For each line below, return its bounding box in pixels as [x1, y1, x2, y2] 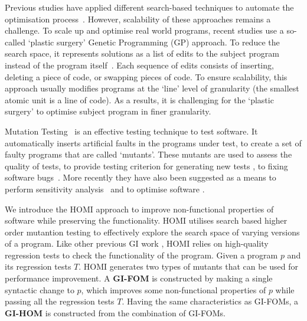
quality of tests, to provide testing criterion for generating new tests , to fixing [5, 159, 288, 172]
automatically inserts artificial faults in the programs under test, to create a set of [5, 136, 302, 149]
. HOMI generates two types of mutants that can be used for [79, 260, 299, 273]
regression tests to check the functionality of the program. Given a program [5, 248, 278, 261]
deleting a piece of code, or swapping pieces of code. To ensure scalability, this [5, 70, 288, 83]
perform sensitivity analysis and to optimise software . [5, 182, 205, 195]
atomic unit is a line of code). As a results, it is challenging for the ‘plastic [5, 93, 274, 106]
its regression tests [5, 260, 71, 273]
